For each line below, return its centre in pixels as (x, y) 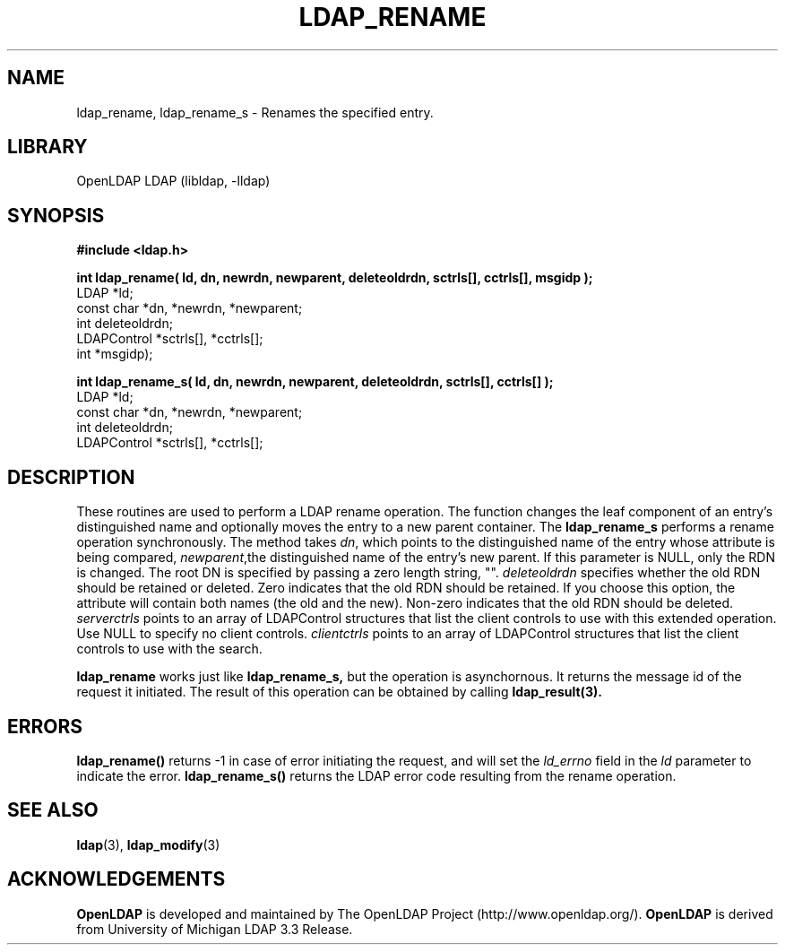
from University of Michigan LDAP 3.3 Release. (215, 929)
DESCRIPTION (71, 477)
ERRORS (45, 726)
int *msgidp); (115, 354)
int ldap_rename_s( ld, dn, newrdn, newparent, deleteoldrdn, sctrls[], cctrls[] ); (315, 382)
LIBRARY (47, 147)
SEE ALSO (53, 810)
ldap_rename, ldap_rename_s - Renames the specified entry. (255, 112)
